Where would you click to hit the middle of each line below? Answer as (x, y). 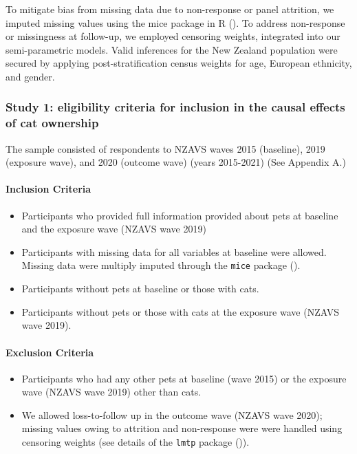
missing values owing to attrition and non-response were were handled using (182, 428)
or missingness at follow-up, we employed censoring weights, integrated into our (173, 36)
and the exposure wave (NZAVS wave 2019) (114, 229)
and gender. (30, 76)
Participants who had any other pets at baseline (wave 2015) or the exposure (184, 378)
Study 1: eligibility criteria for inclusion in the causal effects (175, 107)
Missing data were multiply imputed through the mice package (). (161, 265)
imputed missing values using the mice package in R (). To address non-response (175, 22)
